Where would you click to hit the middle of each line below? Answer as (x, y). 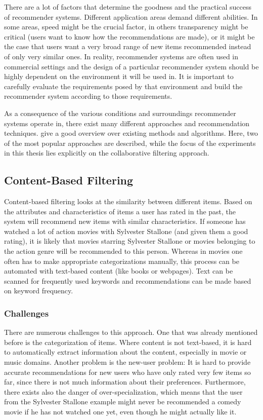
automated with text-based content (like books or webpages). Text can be (119, 271)
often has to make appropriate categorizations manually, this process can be (122, 261)
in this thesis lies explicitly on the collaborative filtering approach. (107, 153)
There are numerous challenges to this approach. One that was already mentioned (131, 332)
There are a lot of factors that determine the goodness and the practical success (128, 7)
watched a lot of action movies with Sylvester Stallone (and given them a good (126, 231)
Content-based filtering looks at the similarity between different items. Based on (128, 201)
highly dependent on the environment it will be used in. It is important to (119, 76)
